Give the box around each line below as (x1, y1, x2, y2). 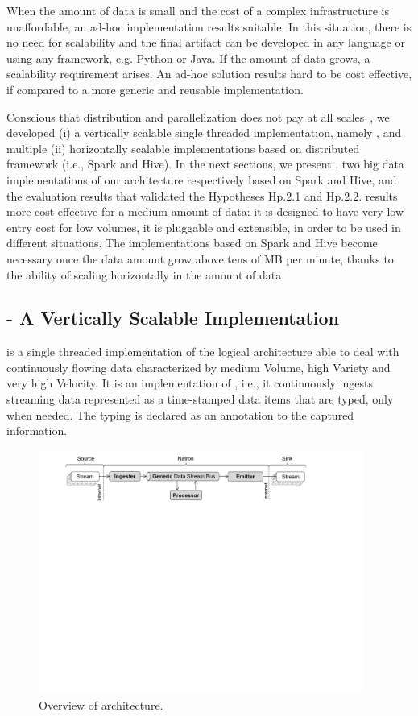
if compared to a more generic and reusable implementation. (6, 81, 304, 97)
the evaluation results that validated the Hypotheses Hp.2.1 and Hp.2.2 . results (6, 187, 398, 204)
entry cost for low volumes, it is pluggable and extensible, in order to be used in (6, 218, 401, 235)
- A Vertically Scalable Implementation (6, 305, 340, 330)
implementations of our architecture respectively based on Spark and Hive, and (6, 171, 397, 188)
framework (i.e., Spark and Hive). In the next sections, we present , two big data (6, 155, 404, 172)
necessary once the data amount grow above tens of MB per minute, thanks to (6, 250, 394, 267)
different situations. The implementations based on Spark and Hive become (6, 234, 378, 251)
